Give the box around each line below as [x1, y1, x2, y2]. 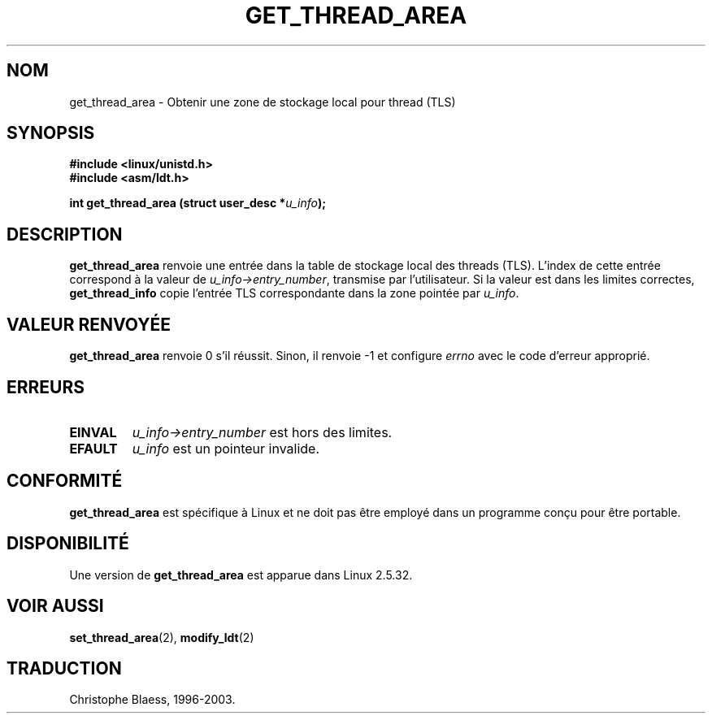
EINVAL [69, 423, 117, 440]
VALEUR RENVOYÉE [7, 314, 171, 335]
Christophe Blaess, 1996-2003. [69, 692, 236, 707]
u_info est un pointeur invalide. [132, 440, 320, 457]
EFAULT [69, 440, 118, 457]
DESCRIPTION [7, 223, 123, 245]
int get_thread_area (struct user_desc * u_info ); [69, 196, 326, 210]
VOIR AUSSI [7, 596, 104, 617]
